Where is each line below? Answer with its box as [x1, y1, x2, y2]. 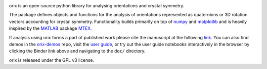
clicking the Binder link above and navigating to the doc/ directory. [9, 48, 146, 54]
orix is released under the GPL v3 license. [9, 57, 94, 63]
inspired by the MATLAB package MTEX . [9, 25, 92, 31]
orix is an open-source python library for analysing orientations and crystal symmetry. [9, 3, 185, 8]
